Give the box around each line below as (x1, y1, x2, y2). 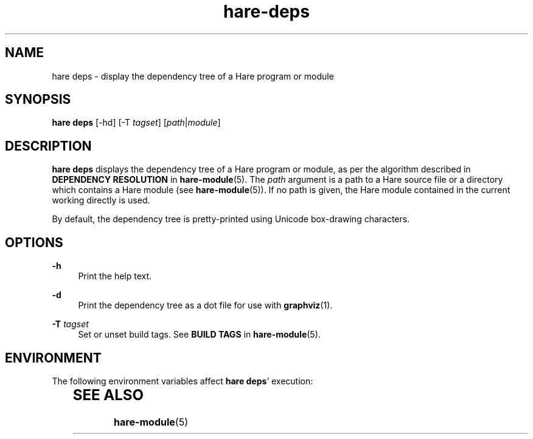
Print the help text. (78, 271, 152, 282)
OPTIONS (5, 234, 63, 250)
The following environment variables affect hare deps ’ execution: (52, 375, 313, 386)
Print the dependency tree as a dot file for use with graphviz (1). (78, 300, 333, 311)
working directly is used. (52, 195, 150, 206)
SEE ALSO (72, 386, 144, 404)
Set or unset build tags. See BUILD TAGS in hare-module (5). (78, 329, 321, 340)
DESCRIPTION (5, 138, 92, 154)
